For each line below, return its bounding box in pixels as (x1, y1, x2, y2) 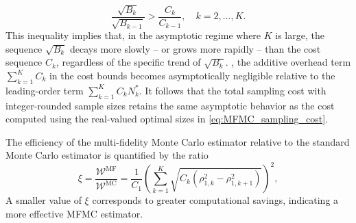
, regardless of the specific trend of (56, 55, 201, 69)
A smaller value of (5, 193, 82, 207)
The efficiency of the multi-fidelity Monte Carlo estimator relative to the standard (5, 134, 350, 148)
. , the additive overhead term (225, 55, 351, 69)
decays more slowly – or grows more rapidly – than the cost (69, 41, 321, 55)
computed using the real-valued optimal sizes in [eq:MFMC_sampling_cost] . (5, 112, 329, 126)
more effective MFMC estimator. (5, 207, 143, 221)
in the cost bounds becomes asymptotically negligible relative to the (49, 68, 335, 83)
